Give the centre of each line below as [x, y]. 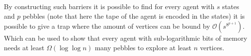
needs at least [24, 47]
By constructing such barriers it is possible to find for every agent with [109, 6]
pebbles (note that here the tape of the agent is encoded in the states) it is [134, 16]
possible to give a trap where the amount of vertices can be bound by [107, 26]
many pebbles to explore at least [143, 47]
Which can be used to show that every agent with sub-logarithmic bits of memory [126, 38]
